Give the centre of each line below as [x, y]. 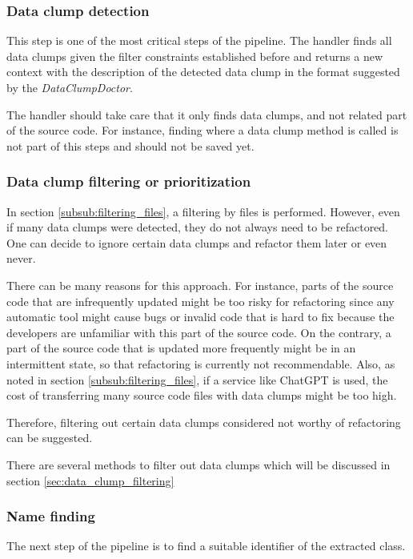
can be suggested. [50, 438]
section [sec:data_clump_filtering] [90, 480]
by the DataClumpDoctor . [70, 87]
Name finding [51, 516]
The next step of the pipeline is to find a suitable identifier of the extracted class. [206, 546]
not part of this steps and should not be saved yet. [130, 145]
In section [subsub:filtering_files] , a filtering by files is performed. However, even [203, 211]
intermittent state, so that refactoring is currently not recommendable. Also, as [201, 363]
